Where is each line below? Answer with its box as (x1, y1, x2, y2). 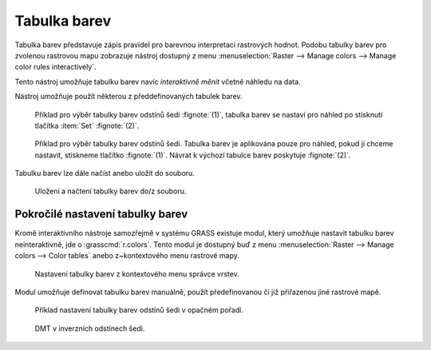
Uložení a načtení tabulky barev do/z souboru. (34, 186, 187, 196)
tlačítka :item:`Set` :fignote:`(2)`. (34, 121, 140, 130)
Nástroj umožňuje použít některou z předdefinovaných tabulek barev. (14, 92, 243, 101)
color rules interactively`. (14, 62, 97, 72)
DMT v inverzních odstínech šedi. (34, 324, 145, 333)
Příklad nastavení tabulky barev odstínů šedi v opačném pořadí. (34, 305, 243, 315)
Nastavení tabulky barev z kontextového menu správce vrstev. (34, 268, 239, 279)
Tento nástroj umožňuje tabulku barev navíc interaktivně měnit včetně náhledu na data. (14, 77, 301, 86)
